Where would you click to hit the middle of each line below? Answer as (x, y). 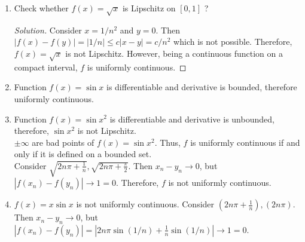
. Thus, (167, 142)
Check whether (41, 8)
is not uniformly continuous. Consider (145, 204)
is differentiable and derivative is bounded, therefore (202, 87)
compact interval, (46, 67)
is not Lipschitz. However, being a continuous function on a (174, 53)
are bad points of (63, 142)
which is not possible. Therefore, (233, 42)
